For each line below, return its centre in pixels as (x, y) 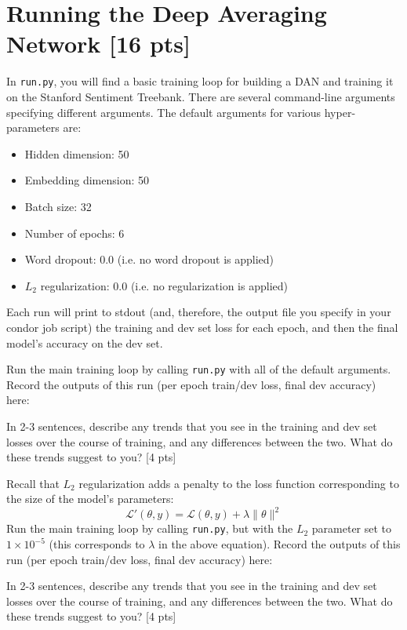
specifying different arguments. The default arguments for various (164, 112)
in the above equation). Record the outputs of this (280, 544)
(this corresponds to (97, 544)
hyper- (340, 112)
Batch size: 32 (58, 206)
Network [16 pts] (98, 44)
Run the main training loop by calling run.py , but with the (150, 528)
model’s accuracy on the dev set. (85, 342)
